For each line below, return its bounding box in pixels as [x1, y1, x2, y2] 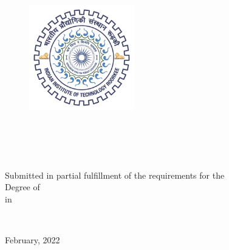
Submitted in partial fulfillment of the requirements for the [5, 168, 225, 181]
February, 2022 [5, 234, 60, 246]
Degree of [5, 180, 40, 193]
